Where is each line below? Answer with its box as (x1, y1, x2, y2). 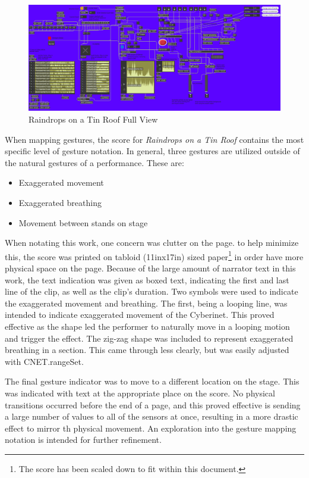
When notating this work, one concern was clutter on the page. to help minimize (5, 236, 299, 249)
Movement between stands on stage (18, 216, 148, 229)
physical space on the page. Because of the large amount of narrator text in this (5, 262, 296, 274)
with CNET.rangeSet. (5, 355, 84, 367)
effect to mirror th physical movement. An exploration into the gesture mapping (5, 421, 297, 434)
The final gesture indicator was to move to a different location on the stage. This (5, 375, 299, 388)
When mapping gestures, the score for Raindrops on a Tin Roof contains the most (5, 133, 304, 145)
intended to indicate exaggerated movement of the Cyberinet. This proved (5, 308, 275, 321)
